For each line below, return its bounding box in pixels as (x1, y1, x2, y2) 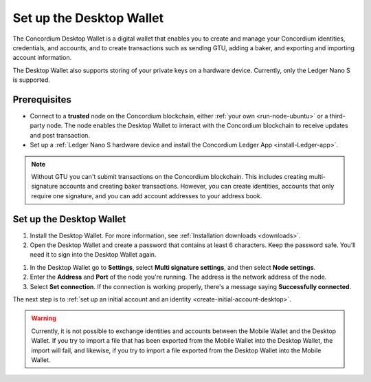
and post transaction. (30, 131, 91, 139)
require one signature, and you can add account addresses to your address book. (31, 191, 262, 200)
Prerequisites (12, 94, 71, 105)
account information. (12, 54, 72, 62)
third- (329, 112, 346, 120)
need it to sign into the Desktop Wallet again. (30, 251, 157, 259)
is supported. (12, 76, 51, 84)
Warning (31, 314, 56, 323)
